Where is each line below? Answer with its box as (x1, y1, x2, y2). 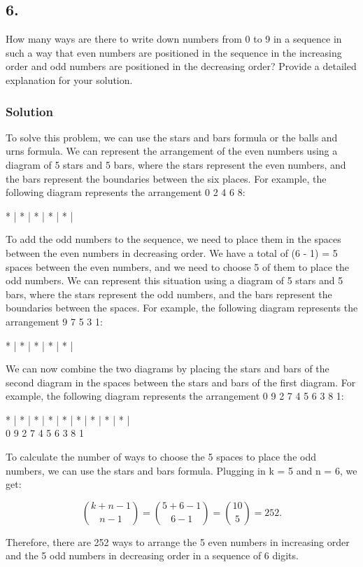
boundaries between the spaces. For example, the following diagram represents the (6, 300, 358, 315)
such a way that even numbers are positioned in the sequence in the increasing (6, 45, 342, 59)
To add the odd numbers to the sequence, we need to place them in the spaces (6, 232, 341, 246)
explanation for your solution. (6, 72, 133, 87)
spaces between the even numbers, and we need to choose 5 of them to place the (6, 259, 350, 274)
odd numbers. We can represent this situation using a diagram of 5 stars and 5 (6, 273, 343, 288)
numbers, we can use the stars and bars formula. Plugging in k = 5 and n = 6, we (6, 463, 357, 477)
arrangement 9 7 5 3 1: (6, 314, 103, 328)
